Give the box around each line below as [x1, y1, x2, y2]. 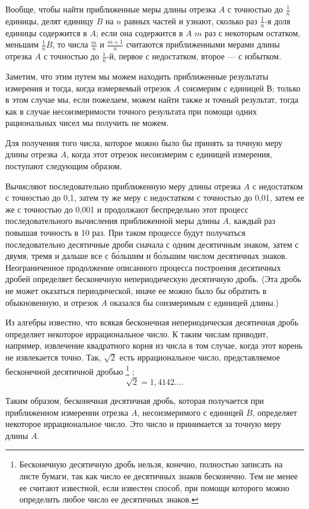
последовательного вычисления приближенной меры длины [5, 214, 220, 227]
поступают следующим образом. [5, 160, 122, 172]
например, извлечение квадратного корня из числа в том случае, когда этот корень [5, 339, 303, 352]
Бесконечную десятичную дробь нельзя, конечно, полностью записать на [19, 458, 283, 470]
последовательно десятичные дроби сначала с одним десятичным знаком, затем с [5, 238, 299, 250]
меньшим [5, 38, 39, 50]
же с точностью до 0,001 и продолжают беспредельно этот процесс [5, 203, 249, 215]
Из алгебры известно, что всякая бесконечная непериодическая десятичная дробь [5, 316, 299, 328]
